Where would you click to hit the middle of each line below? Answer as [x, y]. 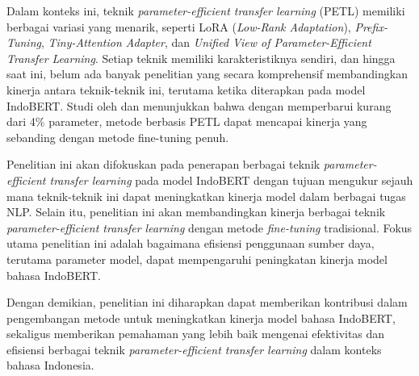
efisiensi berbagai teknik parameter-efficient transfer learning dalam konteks [194, 349]
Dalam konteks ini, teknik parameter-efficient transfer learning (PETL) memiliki [206, 10]
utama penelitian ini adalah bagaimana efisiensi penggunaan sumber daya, [191, 243]
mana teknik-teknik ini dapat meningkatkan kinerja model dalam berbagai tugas [206, 196]
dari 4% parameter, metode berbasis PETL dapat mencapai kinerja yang [187, 121]
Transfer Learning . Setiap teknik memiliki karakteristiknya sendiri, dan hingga [201, 58]
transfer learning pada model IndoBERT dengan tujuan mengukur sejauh [231, 180]
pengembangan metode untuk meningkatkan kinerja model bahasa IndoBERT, [201, 318]
